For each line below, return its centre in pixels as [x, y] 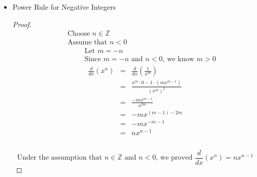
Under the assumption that [60, 158]
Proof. [22, 24]
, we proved [174, 158]
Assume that [87, 43]
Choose [79, 34]
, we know [179, 59]
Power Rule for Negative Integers [64, 7]
